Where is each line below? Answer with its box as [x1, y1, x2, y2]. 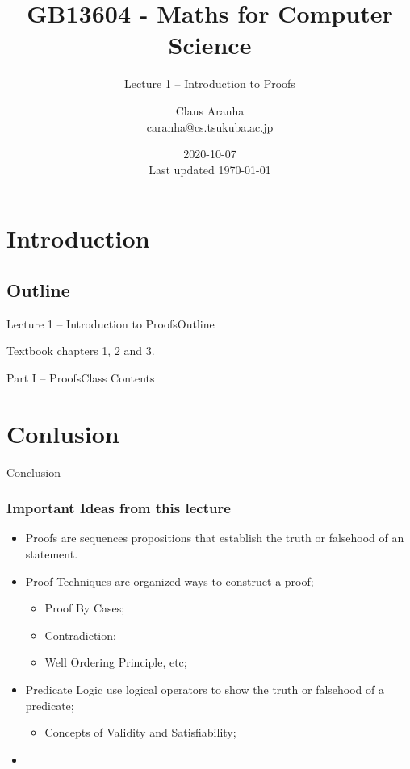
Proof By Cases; [44, 600, 125, 616]
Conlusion [6, 416, 119, 449]
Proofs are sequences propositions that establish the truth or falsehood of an [25, 529, 404, 546]
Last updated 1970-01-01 [149, 161, 271, 178]
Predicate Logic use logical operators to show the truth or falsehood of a [25, 680, 385, 697]
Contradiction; [44, 626, 116, 643]
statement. [25, 545, 78, 562]
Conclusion [6, 463, 61, 480]
